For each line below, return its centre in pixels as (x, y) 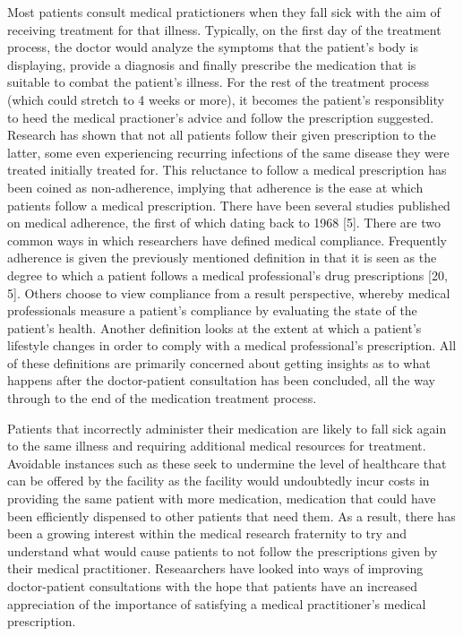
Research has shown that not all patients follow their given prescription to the (222, 135)
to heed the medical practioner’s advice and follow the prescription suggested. (221, 117)
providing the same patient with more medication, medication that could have (222, 498)
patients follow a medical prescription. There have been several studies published (229, 205)
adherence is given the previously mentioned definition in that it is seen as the (222, 258)
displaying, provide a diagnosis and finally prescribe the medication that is (212, 64)
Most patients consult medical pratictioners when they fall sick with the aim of (224, 12)
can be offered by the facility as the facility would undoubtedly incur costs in (219, 481)
